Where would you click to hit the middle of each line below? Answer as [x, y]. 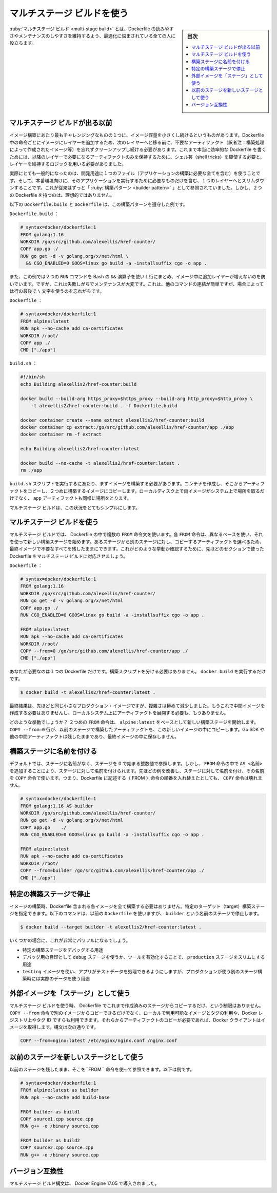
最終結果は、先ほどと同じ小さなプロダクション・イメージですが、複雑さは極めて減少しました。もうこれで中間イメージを [137, 706]
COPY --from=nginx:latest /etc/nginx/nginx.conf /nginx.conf [99, 1041]
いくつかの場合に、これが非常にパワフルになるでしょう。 [70, 940]
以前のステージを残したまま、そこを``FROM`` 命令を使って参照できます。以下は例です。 [102, 1069]
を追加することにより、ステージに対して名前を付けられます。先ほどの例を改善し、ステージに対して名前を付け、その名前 [137, 771]
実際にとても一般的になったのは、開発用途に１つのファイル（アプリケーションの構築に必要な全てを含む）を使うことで [135, 173]
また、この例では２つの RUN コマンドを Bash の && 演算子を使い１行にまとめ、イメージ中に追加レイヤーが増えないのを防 [137, 277]
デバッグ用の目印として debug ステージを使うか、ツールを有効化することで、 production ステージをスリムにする [144, 957]
